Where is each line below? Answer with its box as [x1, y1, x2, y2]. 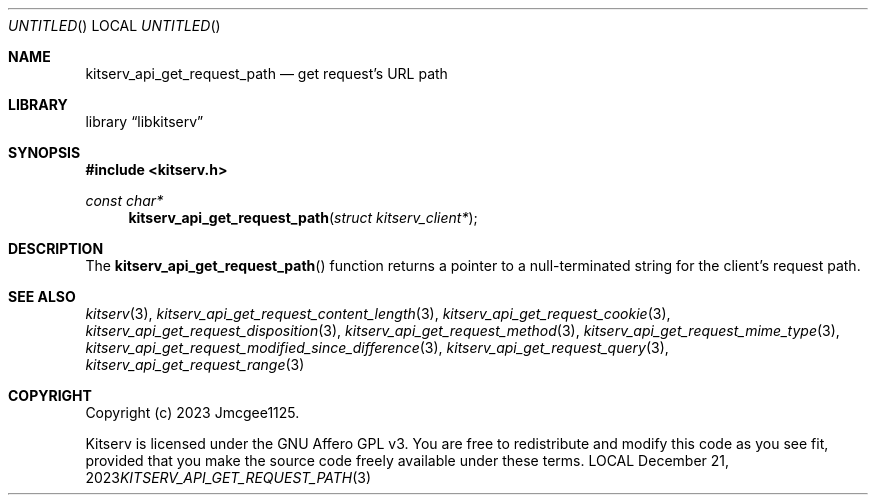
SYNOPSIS [8, 144, 81, 161]
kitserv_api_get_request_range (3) [85, 356, 305, 373]
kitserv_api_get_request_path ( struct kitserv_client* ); [128, 209, 478, 226]
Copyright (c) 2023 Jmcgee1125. [85, 404, 300, 421]
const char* [85, 192, 164, 209]
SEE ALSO [8, 288, 76, 305]
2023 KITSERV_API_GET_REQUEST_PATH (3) [85, 469, 372, 486]
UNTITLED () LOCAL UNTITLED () [8, 17, 221, 34]
